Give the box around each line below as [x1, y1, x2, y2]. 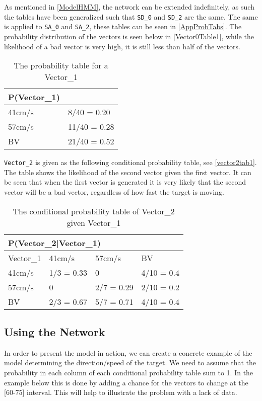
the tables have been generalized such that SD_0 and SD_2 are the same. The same [4, 11, 258, 22]
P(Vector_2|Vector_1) [8, 236, 101, 249]
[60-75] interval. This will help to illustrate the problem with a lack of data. [4, 387, 237, 397]
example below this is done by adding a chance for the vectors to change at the [4, 377, 248, 387]
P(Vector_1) [8, 91, 60, 103]
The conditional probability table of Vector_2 [13, 205, 175, 217]
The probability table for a [14, 59, 108, 71]
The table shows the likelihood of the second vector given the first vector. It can [4, 167, 251, 177]
